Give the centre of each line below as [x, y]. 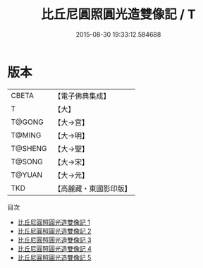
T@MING [26, 135]
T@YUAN [27, 175]
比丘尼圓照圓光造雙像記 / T [118, 14]
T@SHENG [29, 148]
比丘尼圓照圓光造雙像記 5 [54, 257]
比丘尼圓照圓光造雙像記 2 [54, 231]
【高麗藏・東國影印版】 [93, 188]
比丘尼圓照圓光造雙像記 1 [54, 222]
